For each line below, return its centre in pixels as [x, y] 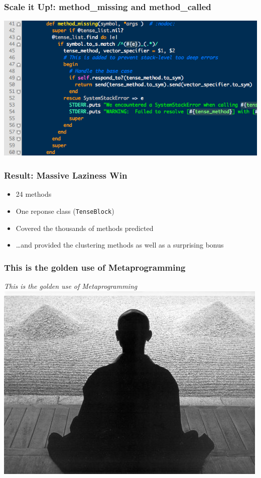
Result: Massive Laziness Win [66, 175]
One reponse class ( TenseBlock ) [65, 211]
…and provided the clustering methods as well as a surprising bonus [120, 245]
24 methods [34, 194]
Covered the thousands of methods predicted [85, 228]
